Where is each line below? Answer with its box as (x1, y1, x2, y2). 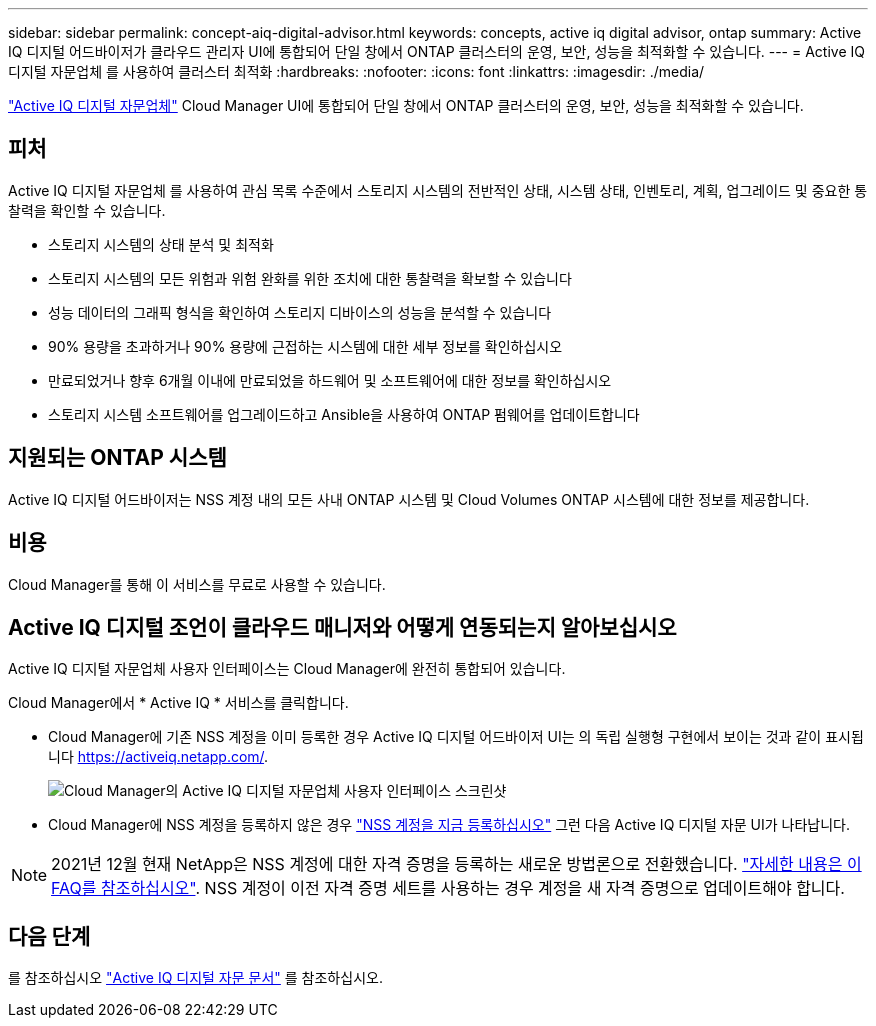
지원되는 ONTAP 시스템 (8, 445, 227, 471)
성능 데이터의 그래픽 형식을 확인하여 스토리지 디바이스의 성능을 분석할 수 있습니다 (48, 303, 552, 321)
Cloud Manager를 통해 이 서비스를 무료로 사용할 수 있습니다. (8, 575, 386, 593)
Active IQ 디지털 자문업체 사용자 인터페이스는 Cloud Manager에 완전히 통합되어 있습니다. (8, 660, 566, 678)
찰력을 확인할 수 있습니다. (8, 201, 166, 219)
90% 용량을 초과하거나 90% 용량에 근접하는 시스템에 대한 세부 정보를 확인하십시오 (48, 337, 563, 355)
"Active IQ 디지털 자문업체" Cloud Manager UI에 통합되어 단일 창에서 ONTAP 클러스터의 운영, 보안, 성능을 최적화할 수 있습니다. (8, 97, 804, 114)
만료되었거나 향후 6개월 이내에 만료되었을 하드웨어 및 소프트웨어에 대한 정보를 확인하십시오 (48, 371, 612, 389)
